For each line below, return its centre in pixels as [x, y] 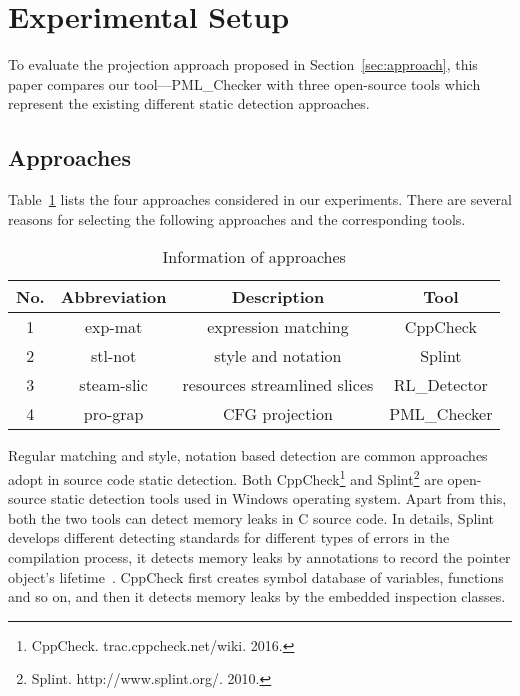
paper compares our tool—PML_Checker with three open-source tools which [244, 83]
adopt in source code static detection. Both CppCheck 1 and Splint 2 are [225, 477]
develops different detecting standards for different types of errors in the [229, 537]
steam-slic [113, 385]
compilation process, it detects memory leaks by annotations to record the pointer [259, 556]
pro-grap [113, 414]
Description [278, 297]
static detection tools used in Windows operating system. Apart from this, [278, 498]
